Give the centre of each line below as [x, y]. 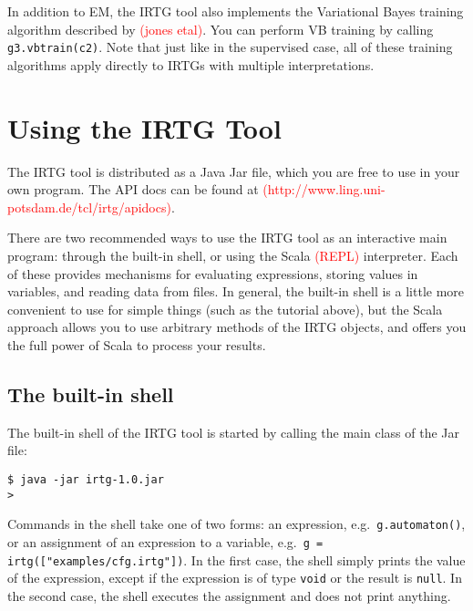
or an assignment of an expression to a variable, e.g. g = [165, 541]
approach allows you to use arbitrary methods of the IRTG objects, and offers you [237, 327]
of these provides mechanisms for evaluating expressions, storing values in [213, 273]
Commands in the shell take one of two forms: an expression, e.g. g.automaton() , [236, 524]
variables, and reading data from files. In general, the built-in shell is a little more [236, 291]
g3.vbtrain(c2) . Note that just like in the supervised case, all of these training [230, 47]
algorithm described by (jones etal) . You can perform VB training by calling [221, 29]
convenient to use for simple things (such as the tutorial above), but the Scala [225, 309]
